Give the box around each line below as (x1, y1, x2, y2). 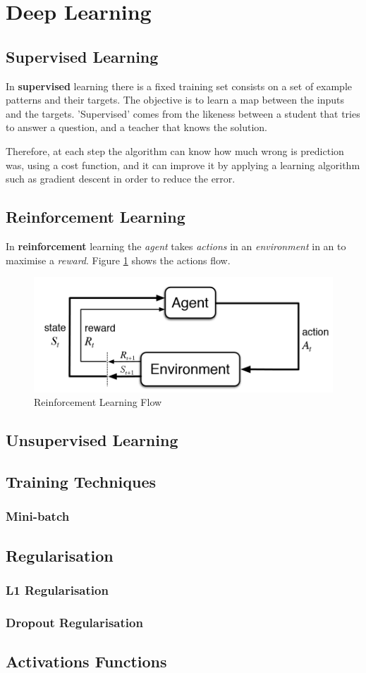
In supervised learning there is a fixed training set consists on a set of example (6, 78, 353, 93)
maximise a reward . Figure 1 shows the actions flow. (6, 252, 231, 267)
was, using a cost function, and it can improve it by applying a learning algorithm (6, 157, 360, 172)
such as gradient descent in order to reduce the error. (6, 171, 236, 186)
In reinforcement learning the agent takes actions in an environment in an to (6, 238, 346, 253)
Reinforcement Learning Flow (34, 395, 162, 409)
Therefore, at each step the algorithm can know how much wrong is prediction (6, 143, 344, 158)
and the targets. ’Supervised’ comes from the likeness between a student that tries (6, 106, 360, 121)
